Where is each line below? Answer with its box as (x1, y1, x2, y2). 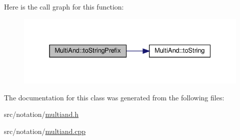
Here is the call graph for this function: (4, 2, 124, 12)
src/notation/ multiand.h (4, 109, 79, 119)
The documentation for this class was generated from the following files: (4, 92, 224, 102)
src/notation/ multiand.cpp (4, 125, 86, 136)
